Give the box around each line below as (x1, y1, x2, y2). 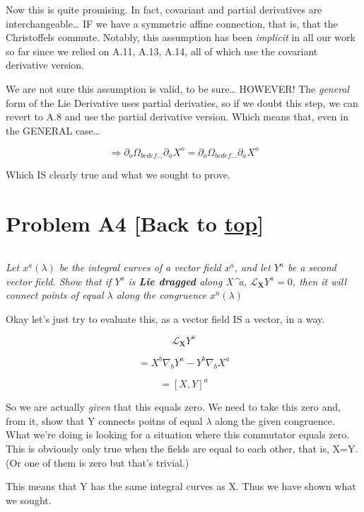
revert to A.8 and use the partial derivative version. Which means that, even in (6, 109, 348, 124)
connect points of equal (6, 288, 104, 302)
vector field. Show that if (6, 273, 112, 288)
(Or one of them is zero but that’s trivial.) (6, 455, 189, 470)
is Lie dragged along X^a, (128, 273, 247, 288)
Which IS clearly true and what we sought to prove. (6, 167, 230, 182)
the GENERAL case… (6, 123, 100, 137)
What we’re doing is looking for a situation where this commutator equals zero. (6, 427, 350, 442)
